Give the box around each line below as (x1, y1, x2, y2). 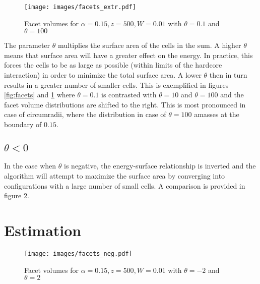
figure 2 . (4, 190, 29, 201)
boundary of (4, 119, 42, 129)
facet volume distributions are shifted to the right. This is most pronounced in (4, 99, 246, 109)
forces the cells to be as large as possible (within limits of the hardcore (4, 60, 222, 70)
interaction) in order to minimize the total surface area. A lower (4, 70, 202, 80)
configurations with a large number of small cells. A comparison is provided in (4, 180, 245, 191)
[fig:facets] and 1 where (4, 89, 75, 100)
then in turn (209, 70, 247, 80)
